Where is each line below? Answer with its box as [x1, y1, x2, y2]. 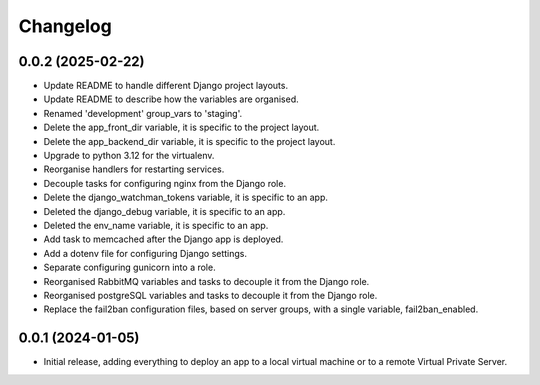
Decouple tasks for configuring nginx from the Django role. [43, 177, 287, 189]
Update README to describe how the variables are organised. [43, 93, 299, 105]
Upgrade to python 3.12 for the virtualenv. [43, 150, 215, 162]
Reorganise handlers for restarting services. [43, 163, 225, 175]
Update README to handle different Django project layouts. [43, 80, 289, 92]
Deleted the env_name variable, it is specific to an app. [43, 219, 269, 231]
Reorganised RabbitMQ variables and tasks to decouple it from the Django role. [43, 275, 370, 287]
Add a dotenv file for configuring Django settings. [43, 247, 248, 259]
